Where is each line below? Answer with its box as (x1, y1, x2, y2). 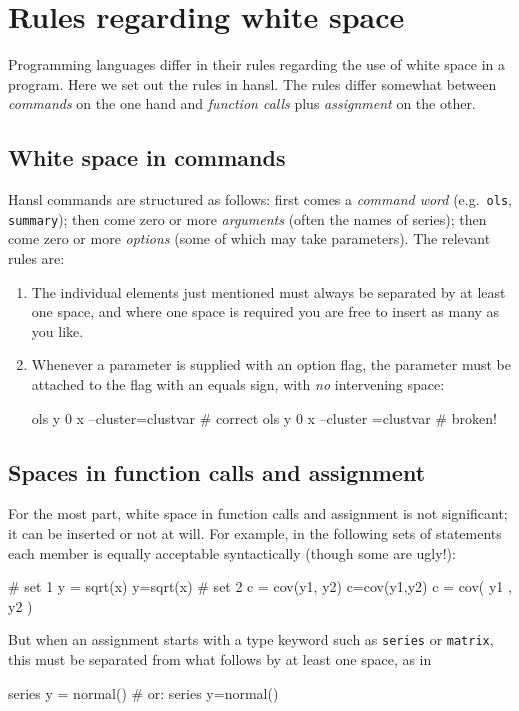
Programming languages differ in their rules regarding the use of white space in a (8, 54, 505, 75)
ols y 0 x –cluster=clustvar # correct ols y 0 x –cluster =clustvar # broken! (31, 407, 497, 428)
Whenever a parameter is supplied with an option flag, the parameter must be (31, 354, 511, 375)
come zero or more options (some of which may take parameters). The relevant (8, 228, 491, 249)
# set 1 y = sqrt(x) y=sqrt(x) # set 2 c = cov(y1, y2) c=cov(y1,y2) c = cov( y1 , (8, 576, 512, 597)
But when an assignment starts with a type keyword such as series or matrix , (8, 629, 494, 650)
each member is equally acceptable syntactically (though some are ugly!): (8, 542, 456, 563)
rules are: (8, 248, 65, 269)
